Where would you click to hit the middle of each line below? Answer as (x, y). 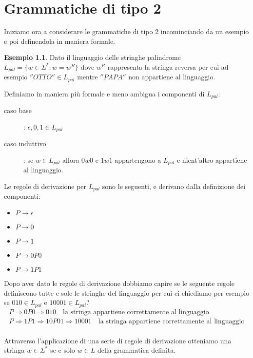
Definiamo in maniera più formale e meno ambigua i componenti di (104, 93)
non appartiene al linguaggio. (172, 77)
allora (71, 160)
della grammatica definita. (136, 350)
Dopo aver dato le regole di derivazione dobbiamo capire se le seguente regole (119, 283)
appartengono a (138, 160)
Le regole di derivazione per (45, 186)
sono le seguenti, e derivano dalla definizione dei (174, 186)
